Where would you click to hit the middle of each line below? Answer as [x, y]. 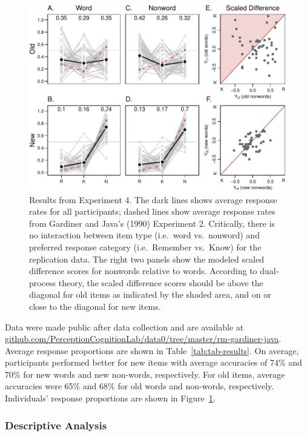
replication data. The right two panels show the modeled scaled [147, 259]
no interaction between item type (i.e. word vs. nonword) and [144, 235]
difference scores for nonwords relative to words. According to [143, 271]
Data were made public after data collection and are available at [124, 327]
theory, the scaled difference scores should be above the [161, 282]
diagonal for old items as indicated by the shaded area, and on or [150, 294]
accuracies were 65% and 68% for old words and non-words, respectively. [140, 386]
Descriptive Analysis [56, 425]
